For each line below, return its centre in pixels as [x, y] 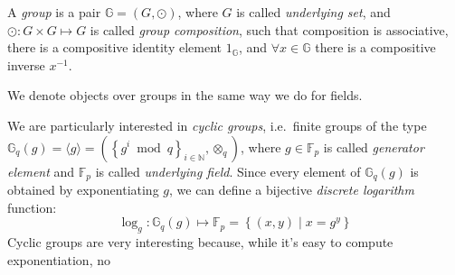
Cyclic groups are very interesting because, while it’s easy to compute [200, 242]
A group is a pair [54, 12]
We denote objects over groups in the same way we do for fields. [185, 95]
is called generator [374, 147]
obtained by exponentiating [83, 190]
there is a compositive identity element [114, 47]
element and [41, 171]
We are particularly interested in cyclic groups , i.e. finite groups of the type [217, 125]
